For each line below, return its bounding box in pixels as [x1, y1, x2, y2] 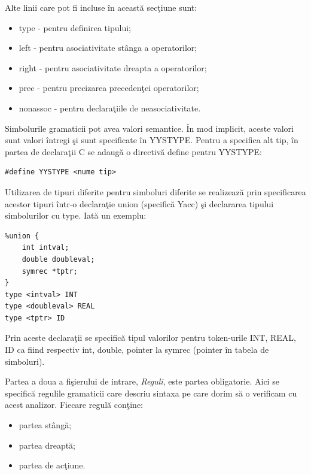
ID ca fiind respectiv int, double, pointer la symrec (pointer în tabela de [5, 343, 269, 356]
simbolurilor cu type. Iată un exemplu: [5, 209, 147, 222]
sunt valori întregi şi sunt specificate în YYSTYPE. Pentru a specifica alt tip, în [5, 134, 298, 146]
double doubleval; [22, 255, 95, 264]
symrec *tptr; [22, 267, 78, 276]
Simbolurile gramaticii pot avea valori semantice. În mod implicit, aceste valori [5, 122, 294, 134]
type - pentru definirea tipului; [19, 21, 131, 34]
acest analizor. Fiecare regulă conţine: [5, 398, 143, 411]
